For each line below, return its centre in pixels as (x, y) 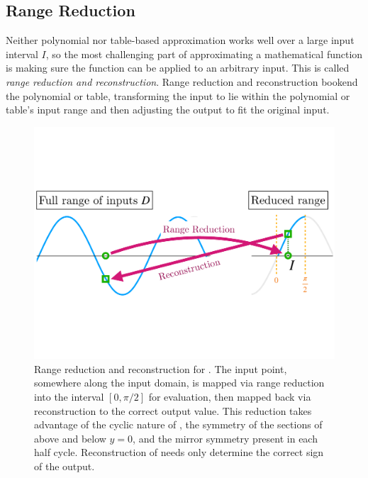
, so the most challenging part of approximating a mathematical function (204, 54)
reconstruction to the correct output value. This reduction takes (173, 410)
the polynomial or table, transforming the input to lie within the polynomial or (178, 95)
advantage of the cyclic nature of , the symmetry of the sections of (178, 424)
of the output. (65, 466)
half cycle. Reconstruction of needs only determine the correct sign (179, 452)
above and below (70, 438)
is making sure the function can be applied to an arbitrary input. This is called (178, 68)
